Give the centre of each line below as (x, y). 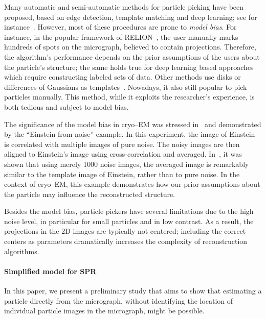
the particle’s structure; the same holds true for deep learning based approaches (129, 67)
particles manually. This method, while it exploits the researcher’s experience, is (129, 97)
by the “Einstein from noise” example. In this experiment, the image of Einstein (130, 134)
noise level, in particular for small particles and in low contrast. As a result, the (129, 221)
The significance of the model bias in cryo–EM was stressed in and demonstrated (133, 124)
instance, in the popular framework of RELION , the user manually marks (121, 36)
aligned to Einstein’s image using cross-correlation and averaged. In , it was (123, 154)
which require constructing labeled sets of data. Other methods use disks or (123, 77)
